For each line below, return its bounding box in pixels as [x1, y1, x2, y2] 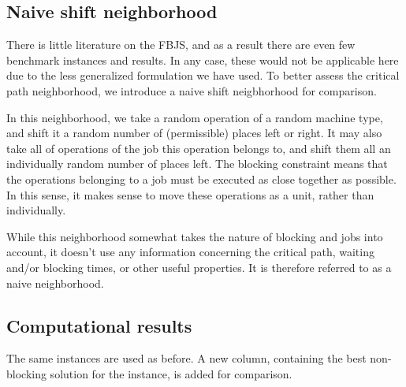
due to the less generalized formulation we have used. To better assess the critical [6, 67, 400, 84]
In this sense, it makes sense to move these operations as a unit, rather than [6, 186, 374, 203]
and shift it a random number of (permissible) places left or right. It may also [6, 125, 382, 141]
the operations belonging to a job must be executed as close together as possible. [6, 170, 397, 187]
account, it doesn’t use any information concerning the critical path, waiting [6, 244, 374, 260]
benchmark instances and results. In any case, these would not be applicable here [6, 51, 399, 68]
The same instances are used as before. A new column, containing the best [6, 350, 367, 367]
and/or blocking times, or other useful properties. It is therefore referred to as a [6, 259, 392, 275]
